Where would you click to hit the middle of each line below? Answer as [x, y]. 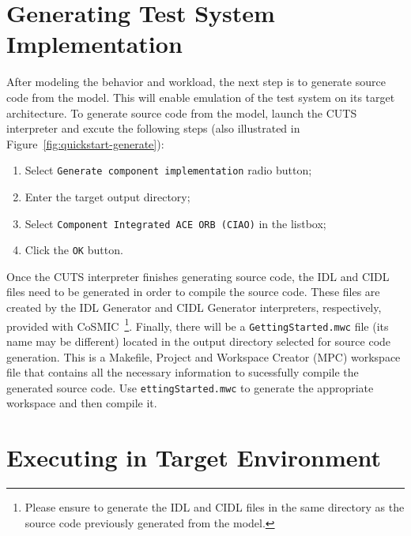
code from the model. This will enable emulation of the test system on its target [201, 97]
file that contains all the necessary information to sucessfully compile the [183, 372]
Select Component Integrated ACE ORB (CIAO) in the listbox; [175, 223]
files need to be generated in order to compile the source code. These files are [193, 292]
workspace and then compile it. [82, 403]
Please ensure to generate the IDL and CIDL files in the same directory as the [215, 507]
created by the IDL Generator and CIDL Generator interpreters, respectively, [194, 307]
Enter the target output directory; [107, 196]
